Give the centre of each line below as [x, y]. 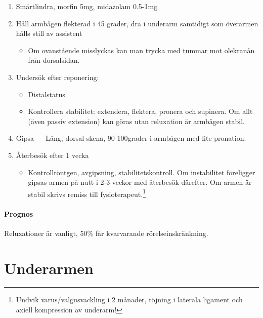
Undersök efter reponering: [57, 77]
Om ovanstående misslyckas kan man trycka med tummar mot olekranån [141, 50]
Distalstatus [47, 94]
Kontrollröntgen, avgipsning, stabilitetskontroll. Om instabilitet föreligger [142, 172]
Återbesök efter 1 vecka [52, 155]
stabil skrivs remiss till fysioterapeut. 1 [87, 193]
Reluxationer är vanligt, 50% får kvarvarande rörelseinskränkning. [106, 233]
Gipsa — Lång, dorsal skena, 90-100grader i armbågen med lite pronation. [131, 138]
